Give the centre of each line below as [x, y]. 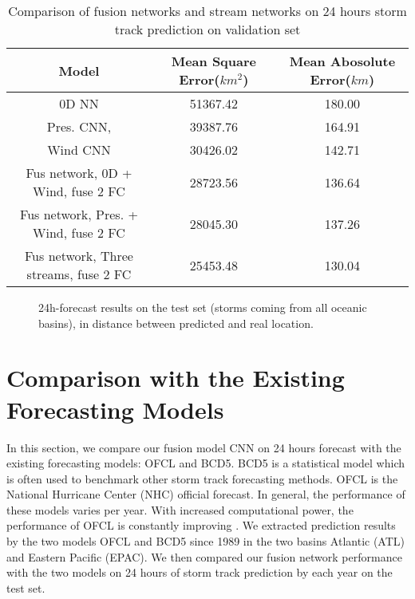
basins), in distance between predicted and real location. [176, 323]
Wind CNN [79, 150]
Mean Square [214, 61]
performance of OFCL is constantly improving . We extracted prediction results [201, 525]
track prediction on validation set [207, 29]
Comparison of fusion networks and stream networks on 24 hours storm [207, 11]
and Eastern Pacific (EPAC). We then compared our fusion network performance [204, 556]
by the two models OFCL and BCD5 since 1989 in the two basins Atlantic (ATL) [206, 541]
